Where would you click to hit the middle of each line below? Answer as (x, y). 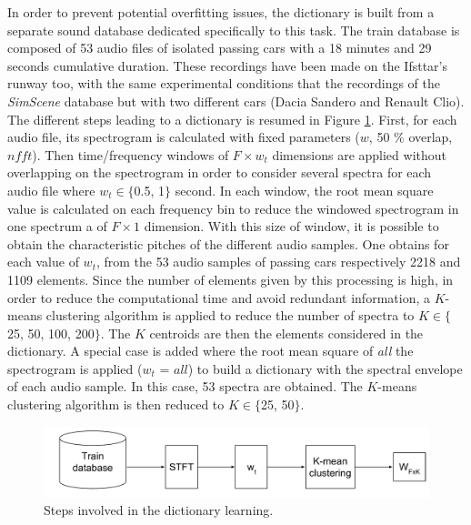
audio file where (51, 190)
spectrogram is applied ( (75, 368)
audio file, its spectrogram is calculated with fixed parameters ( (184, 137)
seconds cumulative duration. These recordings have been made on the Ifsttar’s (227, 65)
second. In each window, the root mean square (304, 190)
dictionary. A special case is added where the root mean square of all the (210, 351)
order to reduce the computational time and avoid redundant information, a (219, 297)
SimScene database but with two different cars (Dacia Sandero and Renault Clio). (236, 101)
